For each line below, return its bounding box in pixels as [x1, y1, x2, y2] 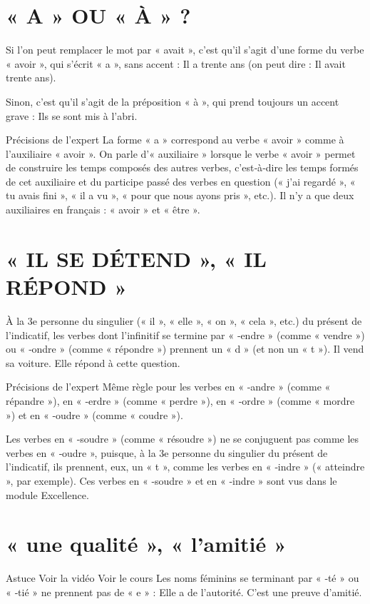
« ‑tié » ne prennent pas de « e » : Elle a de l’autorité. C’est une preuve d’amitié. [6, 584, 362, 599]
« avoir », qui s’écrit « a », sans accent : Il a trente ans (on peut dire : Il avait [6, 56, 346, 71]
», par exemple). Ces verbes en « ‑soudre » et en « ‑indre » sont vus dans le [6, 473, 337, 488]
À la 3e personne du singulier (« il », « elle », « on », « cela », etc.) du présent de [6, 313, 362, 328]
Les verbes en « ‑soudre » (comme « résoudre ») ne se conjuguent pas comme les [6, 431, 359, 446]
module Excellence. [6, 487, 89, 502]
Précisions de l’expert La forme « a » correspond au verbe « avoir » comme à [6, 132, 344, 147]
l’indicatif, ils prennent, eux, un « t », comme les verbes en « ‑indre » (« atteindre [6, 459, 365, 474]
